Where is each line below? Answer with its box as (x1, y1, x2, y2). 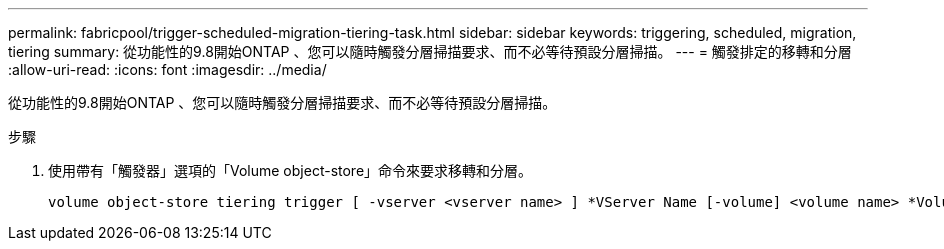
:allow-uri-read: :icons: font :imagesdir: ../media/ (8, 61, 327, 78)
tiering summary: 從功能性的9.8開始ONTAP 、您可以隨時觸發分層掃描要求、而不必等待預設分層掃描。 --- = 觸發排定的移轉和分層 (8, 43, 852, 60)
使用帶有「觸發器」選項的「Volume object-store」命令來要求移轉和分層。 (48, 162, 533, 179)
